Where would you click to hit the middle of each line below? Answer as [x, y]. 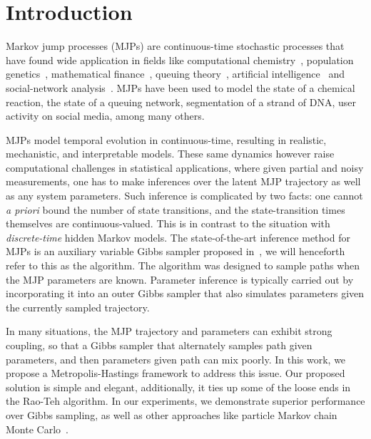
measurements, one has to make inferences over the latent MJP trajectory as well [183, 181]
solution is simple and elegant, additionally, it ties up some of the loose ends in [178, 387]
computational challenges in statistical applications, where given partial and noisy [185, 167]
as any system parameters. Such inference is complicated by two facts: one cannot [184, 196]
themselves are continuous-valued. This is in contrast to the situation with [168, 223]
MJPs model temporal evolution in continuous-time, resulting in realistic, [166, 139]
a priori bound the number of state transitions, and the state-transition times [176, 209]
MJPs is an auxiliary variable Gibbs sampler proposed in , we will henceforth [176, 251]
